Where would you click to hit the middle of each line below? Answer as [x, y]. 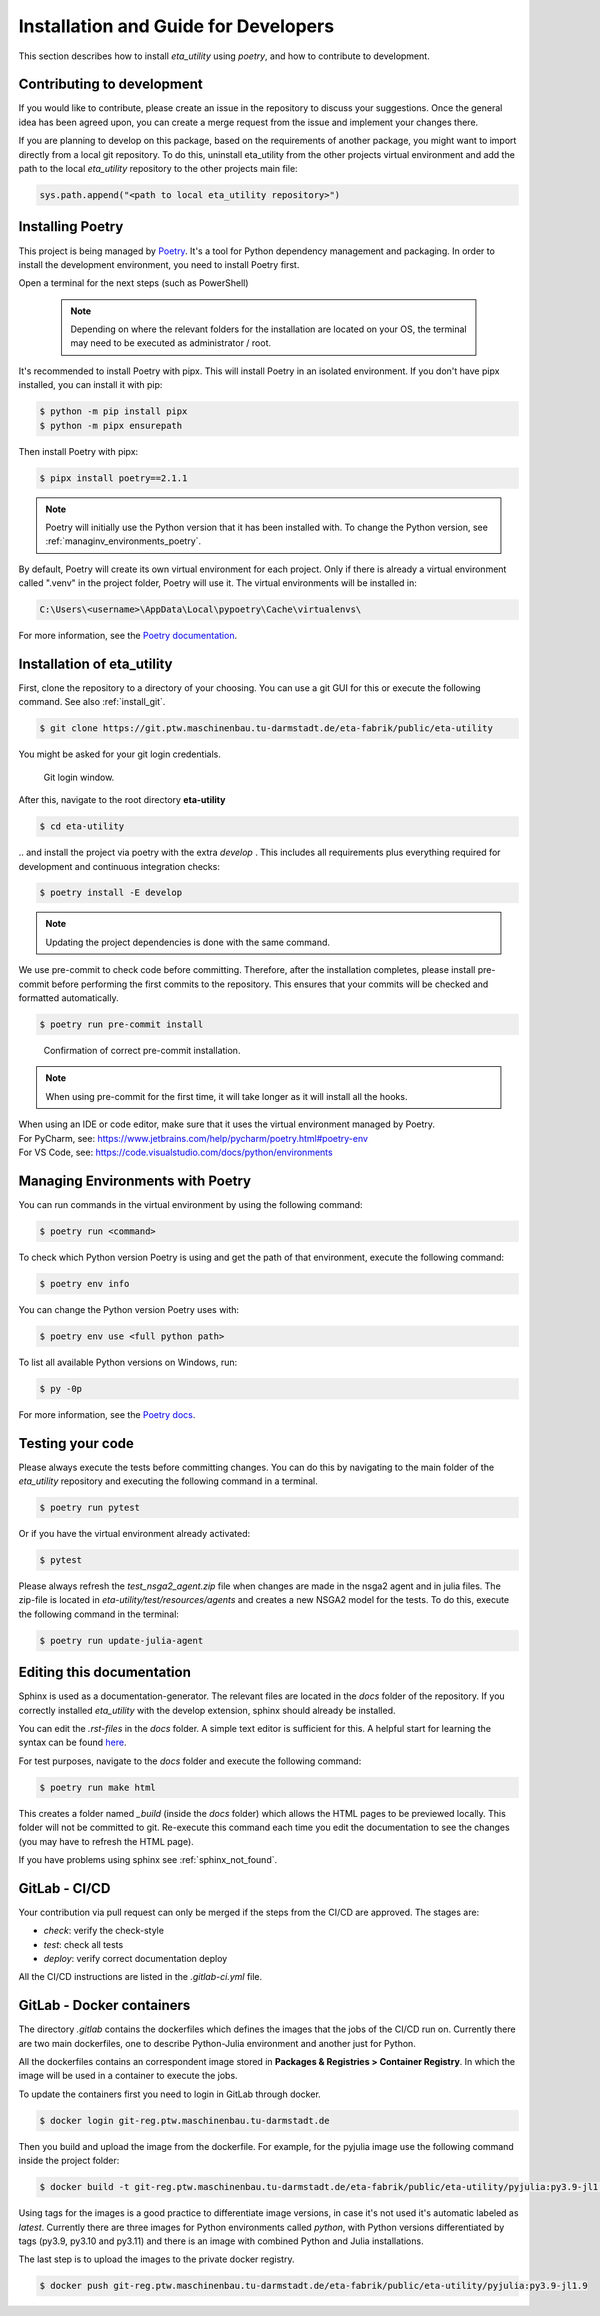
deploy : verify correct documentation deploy [135, 1959]
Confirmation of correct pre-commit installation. [142, 1050]
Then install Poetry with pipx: [78, 451]
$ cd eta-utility [82, 826]
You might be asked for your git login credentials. [120, 754]
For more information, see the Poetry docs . [107, 1414]
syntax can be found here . [72, 1742]
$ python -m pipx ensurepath [111, 425]
